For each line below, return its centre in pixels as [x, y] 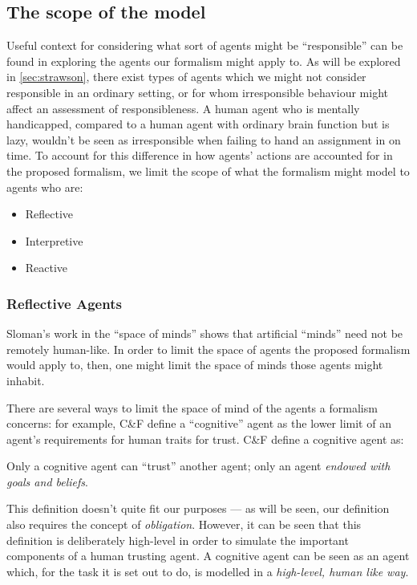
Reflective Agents [64, 303]
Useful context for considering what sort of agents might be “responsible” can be [205, 45]
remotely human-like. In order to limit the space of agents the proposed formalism [208, 349]
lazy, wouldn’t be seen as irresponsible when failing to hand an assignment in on [204, 139]
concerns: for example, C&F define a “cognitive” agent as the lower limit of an [199, 423]
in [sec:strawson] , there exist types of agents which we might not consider [186, 77]
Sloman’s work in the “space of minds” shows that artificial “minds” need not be [205, 333]
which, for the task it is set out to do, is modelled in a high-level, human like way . [208, 571]
